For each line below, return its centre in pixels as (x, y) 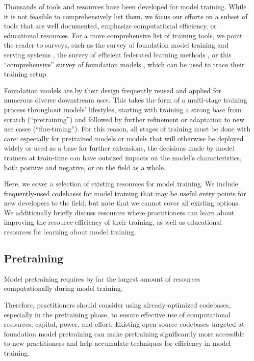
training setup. (26, 74)
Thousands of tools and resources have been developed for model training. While (125, 6)
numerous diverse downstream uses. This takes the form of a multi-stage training (126, 100)
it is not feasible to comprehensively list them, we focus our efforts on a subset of (126, 16)
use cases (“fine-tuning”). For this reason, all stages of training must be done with (127, 129)
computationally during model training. (63, 288)
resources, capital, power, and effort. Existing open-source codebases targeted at (124, 324)
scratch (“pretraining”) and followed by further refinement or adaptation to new (124, 119)
